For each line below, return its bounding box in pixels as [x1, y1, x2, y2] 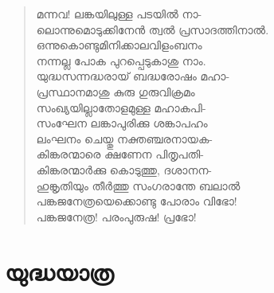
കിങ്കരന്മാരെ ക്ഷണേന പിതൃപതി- [36, 146, 205, 162]
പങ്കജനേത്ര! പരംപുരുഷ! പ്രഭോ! [36, 208, 197, 225]
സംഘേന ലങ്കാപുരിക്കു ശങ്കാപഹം [36, 115, 208, 131]
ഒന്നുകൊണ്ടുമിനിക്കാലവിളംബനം [36, 37, 202, 53]
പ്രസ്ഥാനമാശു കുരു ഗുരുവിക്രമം [36, 83, 195, 100]
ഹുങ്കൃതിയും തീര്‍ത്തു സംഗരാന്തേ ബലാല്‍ [36, 177, 241, 193]
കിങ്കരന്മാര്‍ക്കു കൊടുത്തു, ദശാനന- [36, 161, 213, 178]
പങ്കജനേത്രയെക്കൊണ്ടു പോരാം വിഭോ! [36, 193, 237, 209]
